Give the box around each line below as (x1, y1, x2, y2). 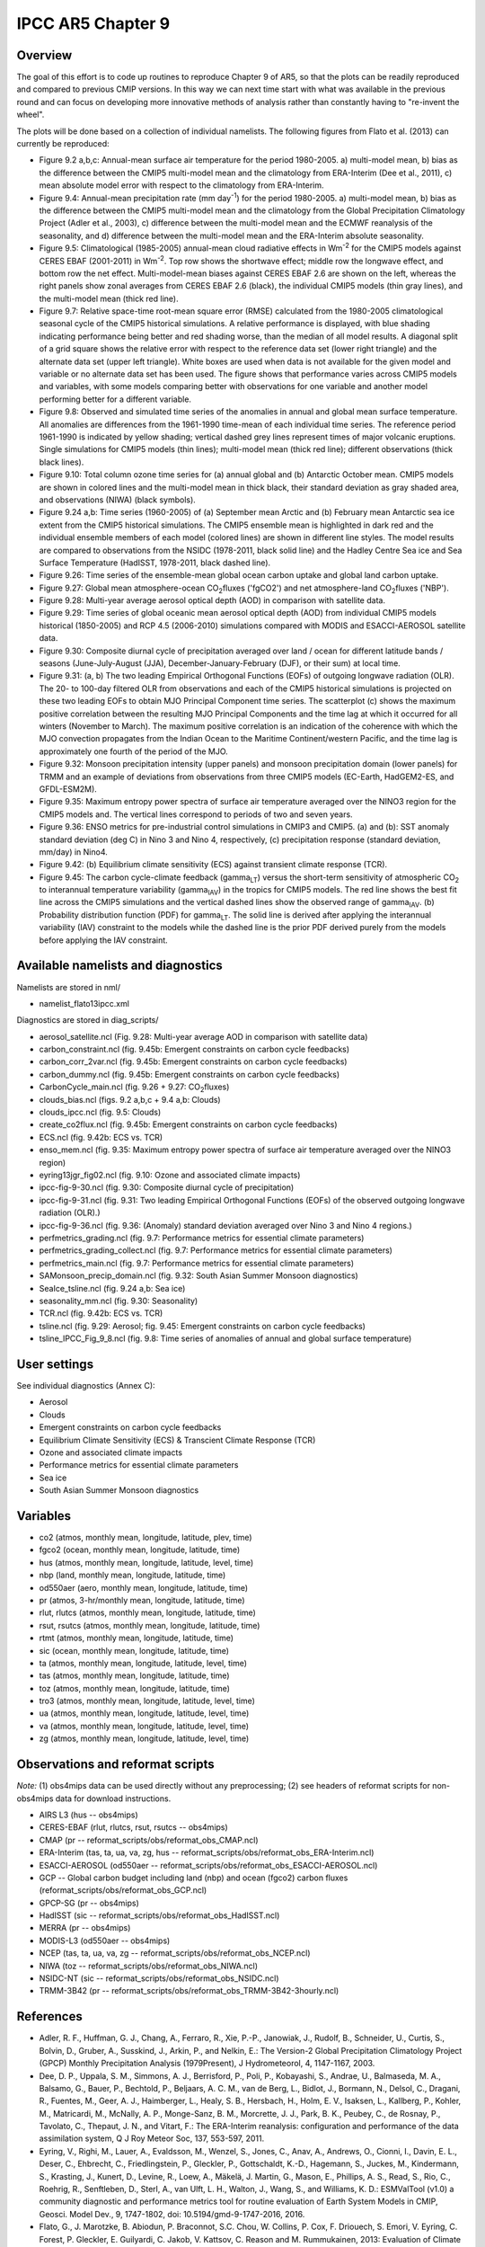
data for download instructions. (55, 1793, 172, 1804)
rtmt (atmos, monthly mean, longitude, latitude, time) (39, 1632, 234, 1644)
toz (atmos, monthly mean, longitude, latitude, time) (39, 1683, 231, 1693)
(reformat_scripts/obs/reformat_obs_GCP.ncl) (39, 1885, 207, 1896)
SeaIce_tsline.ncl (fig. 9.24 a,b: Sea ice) (39, 1283, 186, 1293)
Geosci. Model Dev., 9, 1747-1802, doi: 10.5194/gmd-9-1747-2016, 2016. (39, 2208, 305, 2219)
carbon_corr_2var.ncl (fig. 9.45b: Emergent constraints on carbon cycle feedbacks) (39, 1056, 348, 1067)
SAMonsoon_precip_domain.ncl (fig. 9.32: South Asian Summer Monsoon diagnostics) (39, 1270, 358, 1281)
